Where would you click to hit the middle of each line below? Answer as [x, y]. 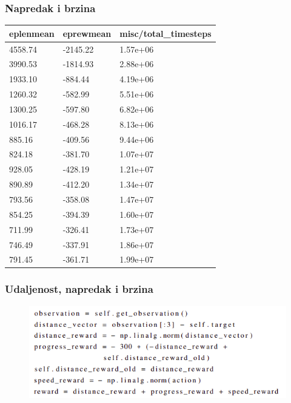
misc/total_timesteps [166, 33]
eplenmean [32, 33]
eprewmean [87, 33]
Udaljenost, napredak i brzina [79, 289]
